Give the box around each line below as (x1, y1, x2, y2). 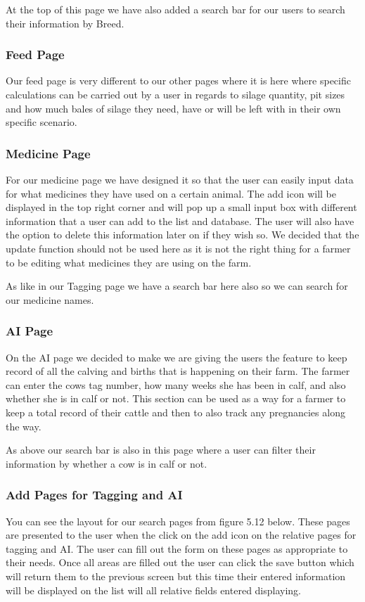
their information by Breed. (6, 15, 124, 30)
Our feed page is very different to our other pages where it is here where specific (6, 73, 351, 88)
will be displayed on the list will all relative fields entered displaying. (6, 582, 302, 597)
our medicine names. (6, 292, 94, 307)
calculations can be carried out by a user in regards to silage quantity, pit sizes (6, 87, 345, 101)
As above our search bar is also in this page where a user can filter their (6, 442, 316, 457)
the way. (6, 418, 41, 433)
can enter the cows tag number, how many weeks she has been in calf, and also (6, 377, 346, 392)
